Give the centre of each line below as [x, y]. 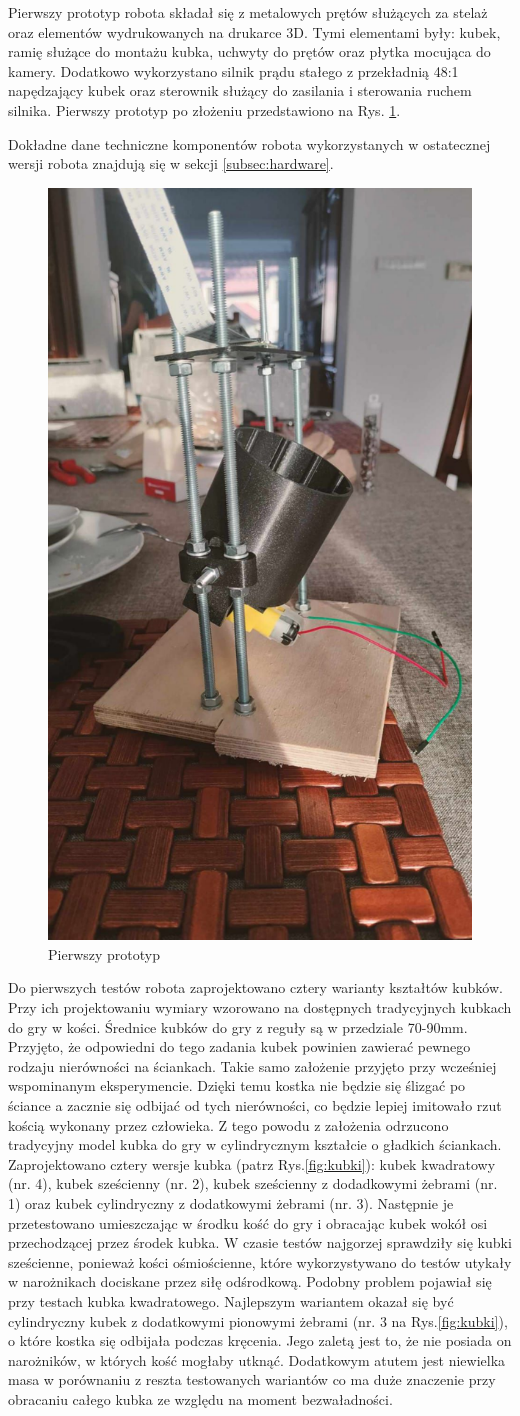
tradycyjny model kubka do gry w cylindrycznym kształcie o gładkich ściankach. [255, 1144]
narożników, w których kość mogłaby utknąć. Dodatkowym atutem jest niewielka [257, 1359]
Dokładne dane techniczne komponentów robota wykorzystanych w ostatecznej [249, 143]
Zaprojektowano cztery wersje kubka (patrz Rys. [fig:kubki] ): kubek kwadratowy [252, 1163]
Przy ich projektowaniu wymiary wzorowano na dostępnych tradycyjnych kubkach [260, 1007]
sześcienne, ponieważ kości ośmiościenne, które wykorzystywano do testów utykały [260, 1261]
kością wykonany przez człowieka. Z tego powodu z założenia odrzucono [228, 1124]
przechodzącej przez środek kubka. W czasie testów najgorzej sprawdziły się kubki [260, 1242]
